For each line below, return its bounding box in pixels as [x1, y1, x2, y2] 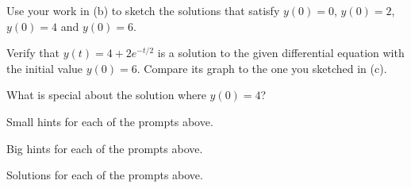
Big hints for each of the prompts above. [6, 140, 203, 156]
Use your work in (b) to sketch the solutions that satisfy [6, 2, 280, 18]
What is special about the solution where [6, 86, 206, 103]
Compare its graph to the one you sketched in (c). [144, 59, 387, 76]
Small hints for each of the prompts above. [6, 113, 213, 129]
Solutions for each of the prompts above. [6, 167, 203, 183]
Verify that [6, 44, 60, 61]
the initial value [6, 59, 83, 76]
